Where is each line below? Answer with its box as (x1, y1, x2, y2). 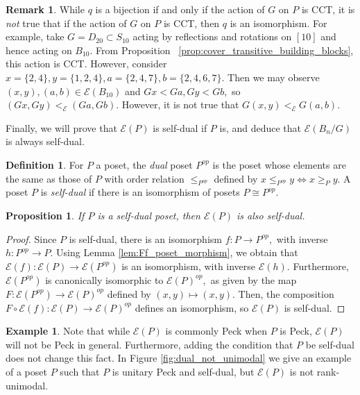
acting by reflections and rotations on (132, 29, 292, 44)
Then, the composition (238, 286, 334, 301)
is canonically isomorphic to (45, 272, 164, 287)
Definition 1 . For (6, 157, 84, 171)
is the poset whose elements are (212, 157, 346, 171)
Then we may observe (228, 69, 320, 84)
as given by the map (210, 272, 297, 287)
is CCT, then (163, 15, 220, 30)
